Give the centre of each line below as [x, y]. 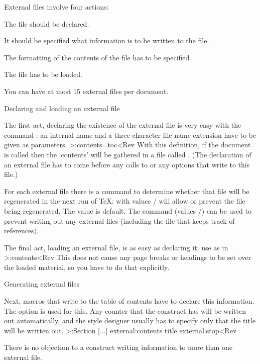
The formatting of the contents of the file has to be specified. [98, 57]
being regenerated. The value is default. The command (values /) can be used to [128, 210]
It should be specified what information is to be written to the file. [107, 40]
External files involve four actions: [56, 7]
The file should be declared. [47, 23]
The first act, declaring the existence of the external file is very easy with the [123, 125]
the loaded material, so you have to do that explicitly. [87, 267]
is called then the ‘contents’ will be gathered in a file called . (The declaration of [128, 154]
